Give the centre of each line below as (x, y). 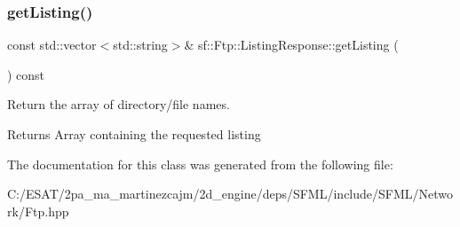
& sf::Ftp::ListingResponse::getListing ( (291, 45)
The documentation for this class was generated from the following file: (200, 164)
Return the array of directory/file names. (119, 104)
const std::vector (52, 45)
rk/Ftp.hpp (38, 211)
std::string (140, 45)
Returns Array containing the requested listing (134, 134)
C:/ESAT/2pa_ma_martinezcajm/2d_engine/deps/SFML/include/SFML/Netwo (230, 194)
